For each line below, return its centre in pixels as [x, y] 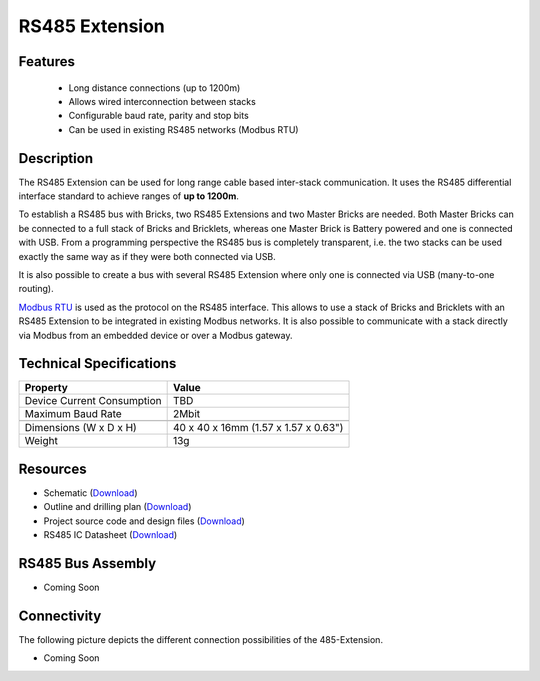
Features [46, 61]
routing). [36, 289]
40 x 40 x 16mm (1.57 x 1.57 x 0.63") [258, 428]
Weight [41, 441]
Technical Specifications [97, 363]
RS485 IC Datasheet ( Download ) [110, 535]
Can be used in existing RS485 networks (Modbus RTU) [183, 129]
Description [56, 158]
